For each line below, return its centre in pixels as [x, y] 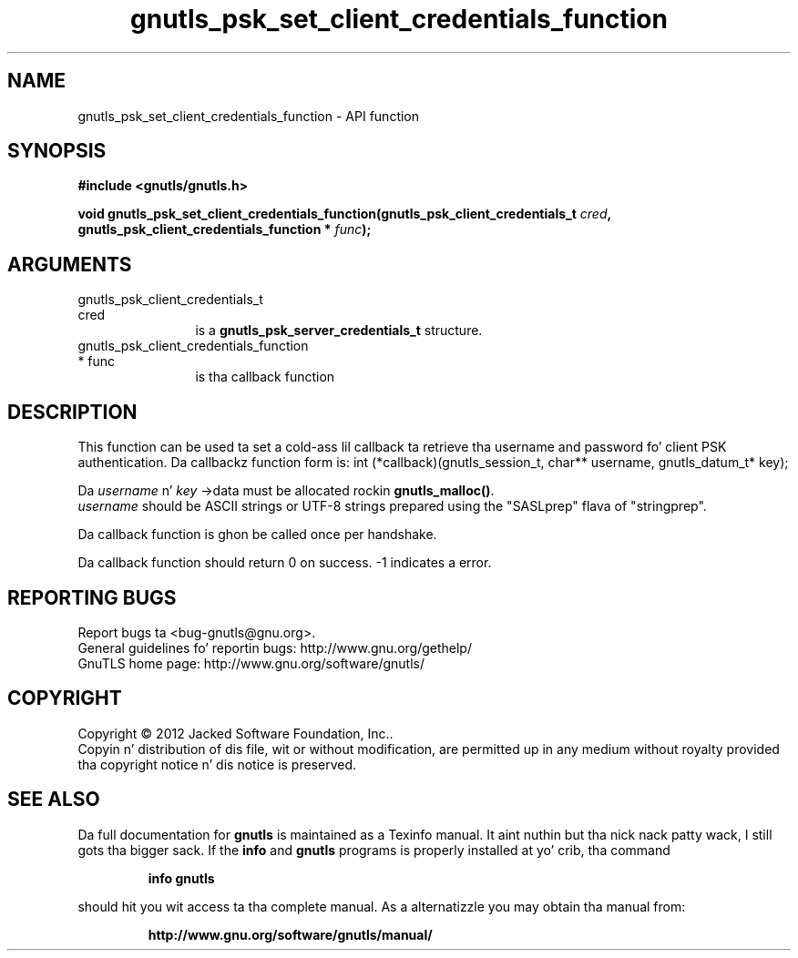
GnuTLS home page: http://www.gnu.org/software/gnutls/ [251, 663]
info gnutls [181, 878]
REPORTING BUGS [92, 597]
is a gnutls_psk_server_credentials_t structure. [339, 331]
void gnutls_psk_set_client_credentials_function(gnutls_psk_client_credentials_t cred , [344, 214]
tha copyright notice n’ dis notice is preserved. [217, 764]
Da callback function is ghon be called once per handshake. [257, 535]
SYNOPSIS [57, 151]
